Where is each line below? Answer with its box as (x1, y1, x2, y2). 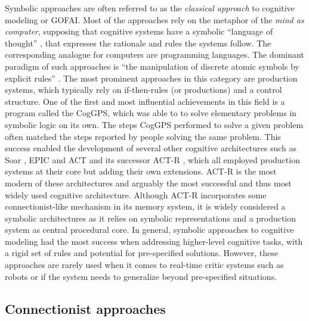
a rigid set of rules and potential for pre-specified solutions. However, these (5, 247, 278, 259)
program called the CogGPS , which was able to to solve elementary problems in (5, 107, 297, 119)
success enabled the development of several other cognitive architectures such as (5, 142, 297, 154)
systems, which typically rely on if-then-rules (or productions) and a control (5, 83, 282, 96)
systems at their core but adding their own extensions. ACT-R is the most (5, 165, 277, 177)
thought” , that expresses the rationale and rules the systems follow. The (5, 36, 271, 49)
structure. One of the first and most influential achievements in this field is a (5, 95, 285, 107)
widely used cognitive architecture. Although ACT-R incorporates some (5, 188, 267, 201)
